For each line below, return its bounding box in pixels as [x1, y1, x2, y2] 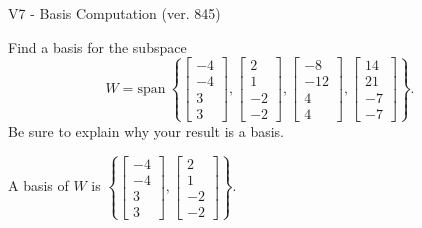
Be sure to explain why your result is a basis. [8, 120, 285, 141]
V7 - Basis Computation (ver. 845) [8, 3, 221, 23]
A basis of [8, 175, 69, 196]
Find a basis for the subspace [8, 36, 187, 57]
